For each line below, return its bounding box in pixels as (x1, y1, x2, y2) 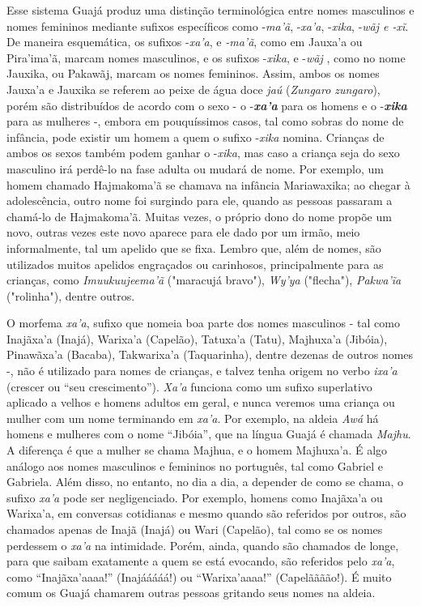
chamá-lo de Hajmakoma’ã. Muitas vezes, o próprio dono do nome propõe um (6, 207, 392, 224)
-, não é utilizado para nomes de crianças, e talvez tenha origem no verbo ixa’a (6, 362, 398, 379)
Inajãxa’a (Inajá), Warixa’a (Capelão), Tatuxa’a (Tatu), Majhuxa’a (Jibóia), (6, 330, 388, 347)
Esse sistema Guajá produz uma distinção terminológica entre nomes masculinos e (6, 2, 415, 18)
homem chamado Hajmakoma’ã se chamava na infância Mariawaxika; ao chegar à (6, 176, 410, 193)
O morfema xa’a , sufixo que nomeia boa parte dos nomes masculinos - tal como (6, 314, 400, 331)
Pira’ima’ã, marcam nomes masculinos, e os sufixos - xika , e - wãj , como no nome (6, 49, 406, 66)
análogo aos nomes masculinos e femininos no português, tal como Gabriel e (6, 457, 383, 474)
